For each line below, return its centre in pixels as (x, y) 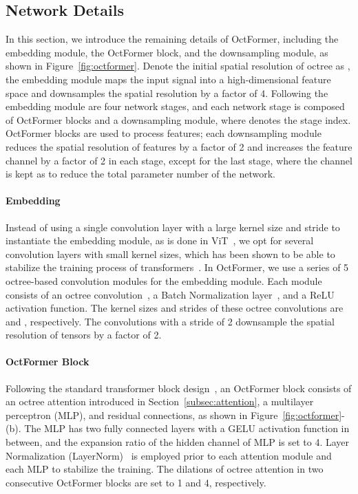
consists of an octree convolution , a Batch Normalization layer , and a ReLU (170, 294)
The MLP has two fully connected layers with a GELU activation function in (187, 428)
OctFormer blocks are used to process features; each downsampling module (164, 133)
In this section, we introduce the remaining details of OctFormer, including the (172, 39)
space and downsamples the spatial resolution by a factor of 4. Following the (167, 93)
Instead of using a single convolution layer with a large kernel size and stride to (173, 227)
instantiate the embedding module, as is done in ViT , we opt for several (160, 240)
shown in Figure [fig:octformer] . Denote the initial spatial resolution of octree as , (178, 66)
